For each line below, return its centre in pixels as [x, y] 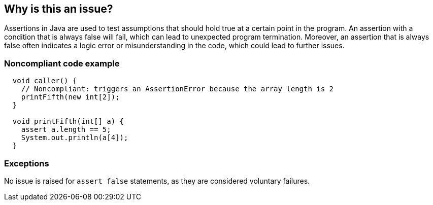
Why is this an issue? [59, 9]
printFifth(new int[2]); [70, 97]
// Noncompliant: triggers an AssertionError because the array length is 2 [177, 89]
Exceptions [27, 163]
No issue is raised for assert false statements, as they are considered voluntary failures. [157, 181]
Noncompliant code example [62, 63]
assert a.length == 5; [66, 130]
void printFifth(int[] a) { [68, 122]
